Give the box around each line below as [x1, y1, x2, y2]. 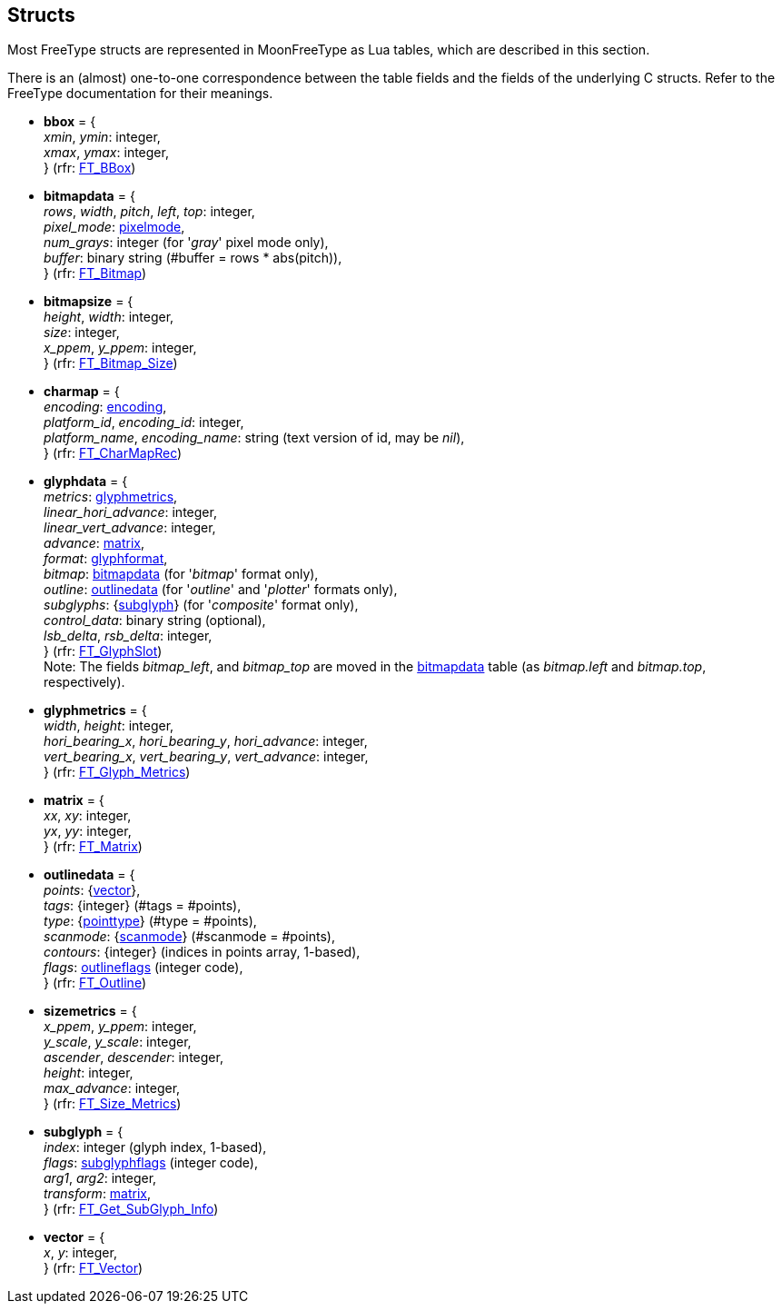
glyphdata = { [44, 473, 128, 490]
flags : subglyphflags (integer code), [44, 1155, 258, 1171]
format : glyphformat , [44, 551, 168, 567]
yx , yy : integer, [44, 823, 132, 839]
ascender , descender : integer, [44, 1049, 223, 1066]
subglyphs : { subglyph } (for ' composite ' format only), [44, 597, 359, 613]
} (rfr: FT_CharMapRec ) [44, 445, 183, 462]
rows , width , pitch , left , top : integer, [44, 204, 255, 220]
